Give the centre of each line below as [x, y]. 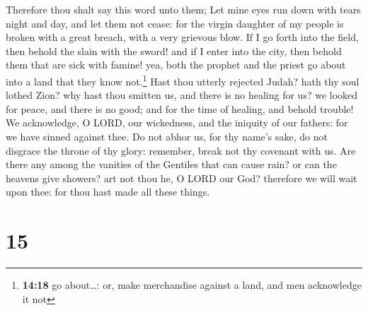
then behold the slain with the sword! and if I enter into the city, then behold [174, 50]
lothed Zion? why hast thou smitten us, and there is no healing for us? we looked [182, 95]
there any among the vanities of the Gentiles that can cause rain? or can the [171, 164]
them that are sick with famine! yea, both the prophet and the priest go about [176, 65]
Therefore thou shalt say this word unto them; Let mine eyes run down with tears [183, 9]
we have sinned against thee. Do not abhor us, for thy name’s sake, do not [167, 136]
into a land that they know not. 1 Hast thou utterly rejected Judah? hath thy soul [183, 80]
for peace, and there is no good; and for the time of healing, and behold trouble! [180, 108]
